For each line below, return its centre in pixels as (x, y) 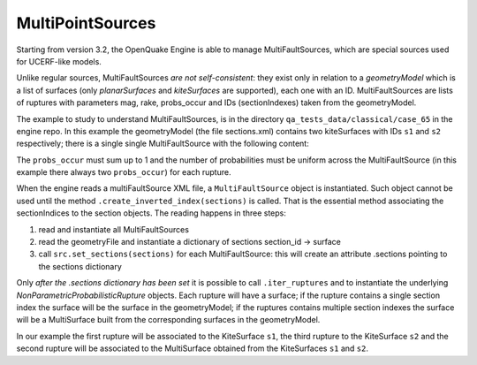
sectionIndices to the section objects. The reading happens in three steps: (151, 213)
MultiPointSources (86, 23)
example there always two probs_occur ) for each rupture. (124, 172)
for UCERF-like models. (59, 61)
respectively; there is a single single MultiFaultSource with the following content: (163, 144)
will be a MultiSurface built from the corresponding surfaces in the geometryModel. (168, 320)
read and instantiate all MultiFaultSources (114, 229)
